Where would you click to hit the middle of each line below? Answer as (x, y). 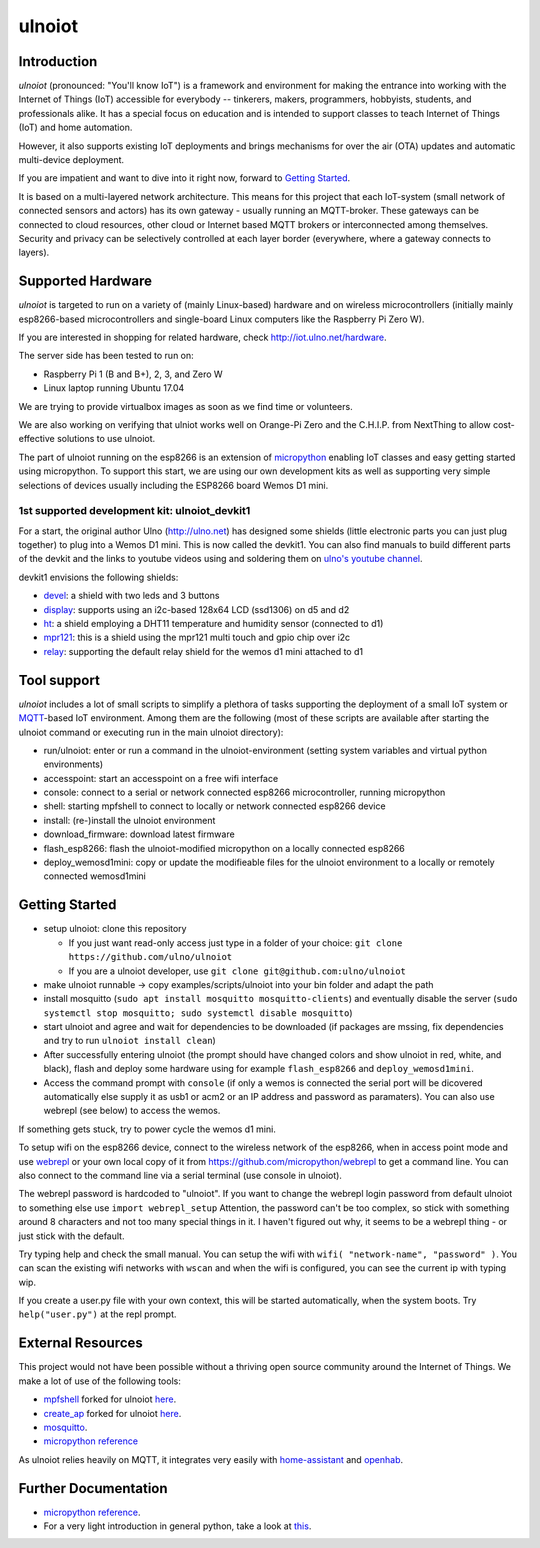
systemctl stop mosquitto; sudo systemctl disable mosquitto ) (198, 1012)
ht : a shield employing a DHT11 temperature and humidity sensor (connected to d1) (213, 624)
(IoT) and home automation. (75, 127)
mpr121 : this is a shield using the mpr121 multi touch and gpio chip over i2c (197, 637)
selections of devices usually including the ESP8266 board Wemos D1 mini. (173, 485)
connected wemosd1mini (95, 876)
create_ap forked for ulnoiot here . (112, 1413)
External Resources (81, 1343)
